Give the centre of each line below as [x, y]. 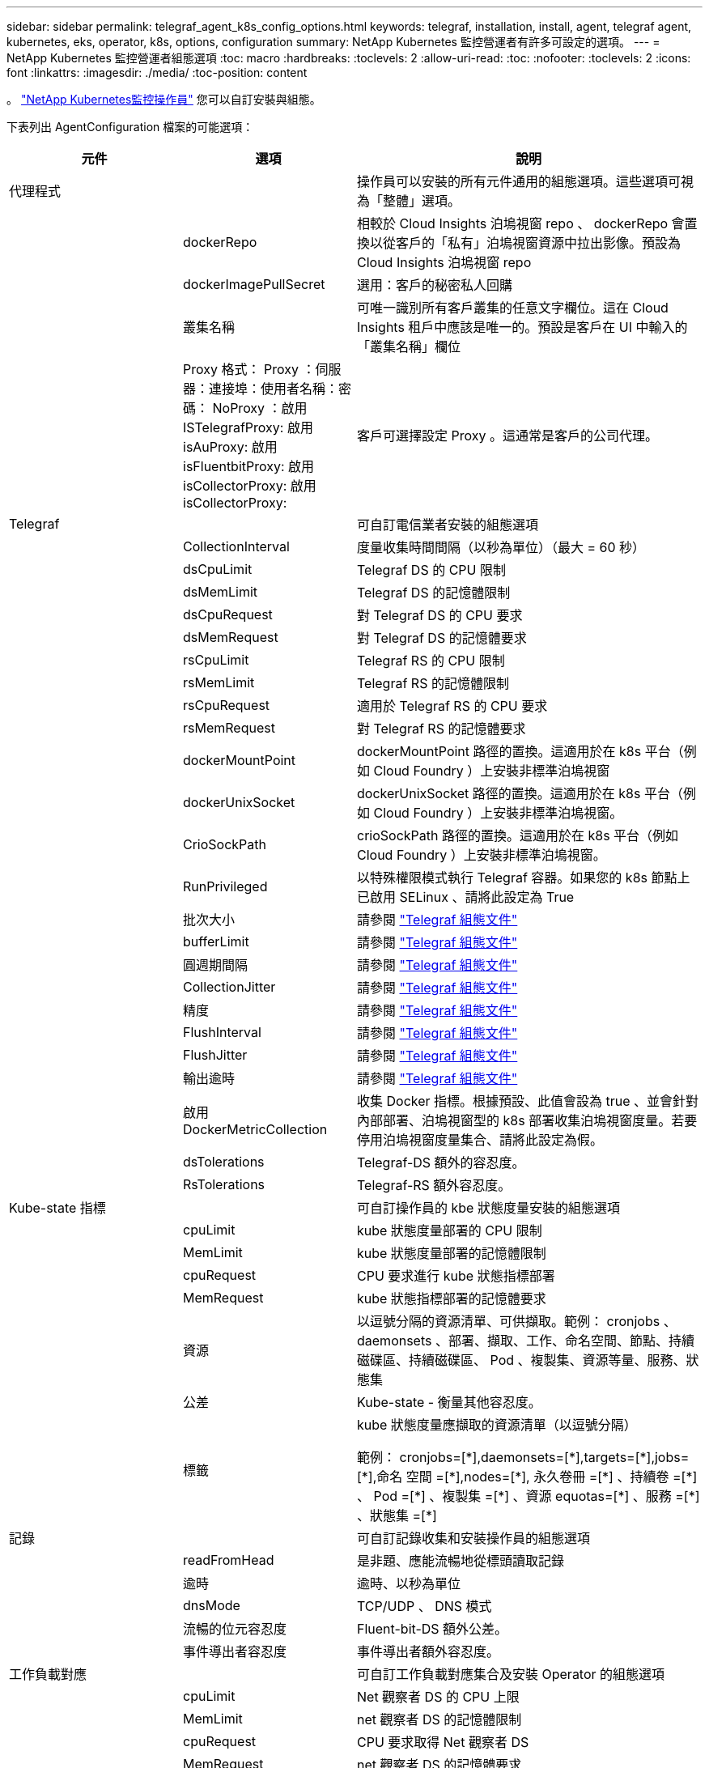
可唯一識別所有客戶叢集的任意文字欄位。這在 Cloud [513, 308]
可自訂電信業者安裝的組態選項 [448, 525]
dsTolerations [224, 1162]
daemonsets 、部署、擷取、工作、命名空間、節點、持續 [526, 1341]
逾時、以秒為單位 [409, 1583]
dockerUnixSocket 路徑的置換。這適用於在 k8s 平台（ [520, 793]
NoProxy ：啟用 [260, 408]
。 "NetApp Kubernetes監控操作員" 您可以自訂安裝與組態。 [164, 99]
